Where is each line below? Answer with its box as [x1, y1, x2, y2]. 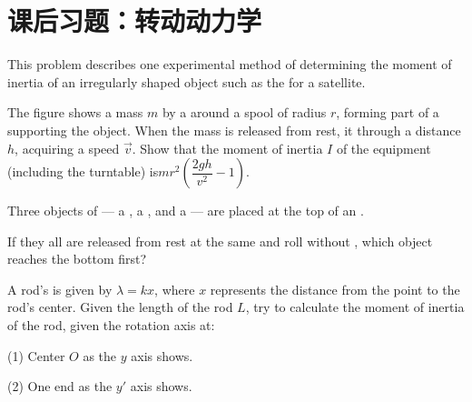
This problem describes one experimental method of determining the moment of [7, 55, 452, 74]
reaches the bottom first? [7, 249, 147, 268]
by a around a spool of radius [162, 103, 327, 122]
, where [154, 279, 195, 298]
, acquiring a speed [15, 138, 120, 157]
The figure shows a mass [7, 103, 143, 122]
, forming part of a [336, 103, 439, 122]
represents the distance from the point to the [210, 279, 460, 298]
